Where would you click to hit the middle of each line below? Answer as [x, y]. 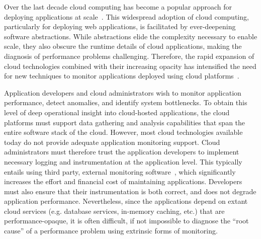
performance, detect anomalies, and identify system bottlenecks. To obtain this [126, 102]
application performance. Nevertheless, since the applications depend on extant [126, 201]
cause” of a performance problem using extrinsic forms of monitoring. [111, 231]
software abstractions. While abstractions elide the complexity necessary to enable [131, 36]
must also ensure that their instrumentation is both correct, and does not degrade [130, 191]
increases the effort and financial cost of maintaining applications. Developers [123, 181]
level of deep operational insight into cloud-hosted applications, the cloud [117, 112]
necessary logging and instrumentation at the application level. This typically [123, 161]
